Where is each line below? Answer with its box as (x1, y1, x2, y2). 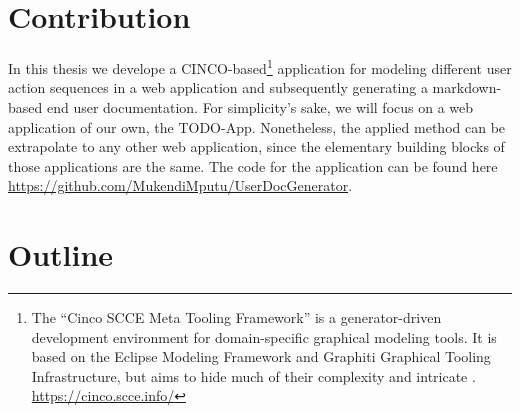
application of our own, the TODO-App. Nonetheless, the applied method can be (8, 116, 506, 137)
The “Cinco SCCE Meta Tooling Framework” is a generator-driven (31, 307, 442, 328)
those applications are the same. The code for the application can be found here (8, 155, 498, 176)
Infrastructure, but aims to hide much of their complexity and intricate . (31, 365, 476, 386)
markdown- (432, 77, 502, 98)
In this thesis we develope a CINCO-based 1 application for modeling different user (8, 55, 512, 78)
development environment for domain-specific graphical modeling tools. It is (31, 326, 497, 347)
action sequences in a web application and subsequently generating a (8, 77, 428, 98)
